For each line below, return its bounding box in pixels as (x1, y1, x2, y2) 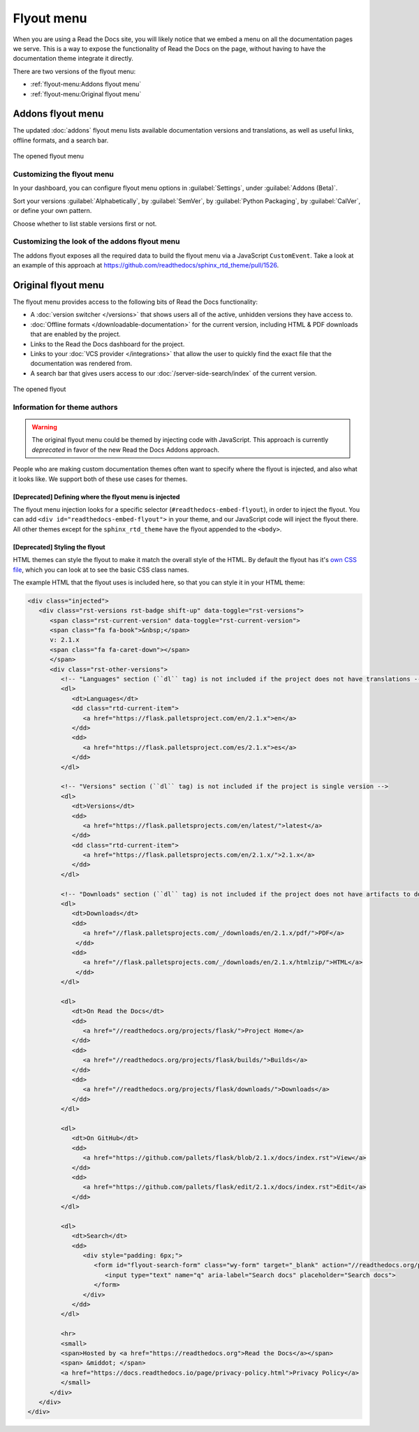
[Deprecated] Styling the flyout (13, 542, 105, 551)
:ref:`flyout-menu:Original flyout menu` (30, 89, 142, 98)
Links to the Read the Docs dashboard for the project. (30, 339, 185, 348)
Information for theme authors (13, 402, 118, 412)
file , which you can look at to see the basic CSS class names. (13, 566, 189, 574)
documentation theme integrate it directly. (13, 54, 134, 63)
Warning (31, 423, 57, 431)
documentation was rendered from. (30, 360, 133, 368)
